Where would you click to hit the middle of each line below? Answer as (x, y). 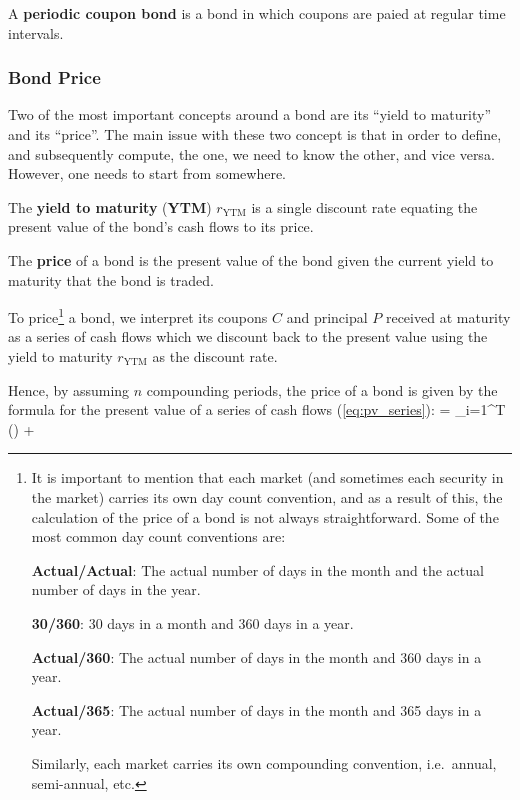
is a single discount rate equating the (364, 206)
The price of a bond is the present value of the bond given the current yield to (251, 259)
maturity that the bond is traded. (111, 279)
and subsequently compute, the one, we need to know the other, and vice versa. (251, 153)
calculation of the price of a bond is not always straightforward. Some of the (265, 516)
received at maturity (448, 316)
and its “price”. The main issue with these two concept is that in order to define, (255, 134)
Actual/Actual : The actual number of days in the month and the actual (257, 569)
